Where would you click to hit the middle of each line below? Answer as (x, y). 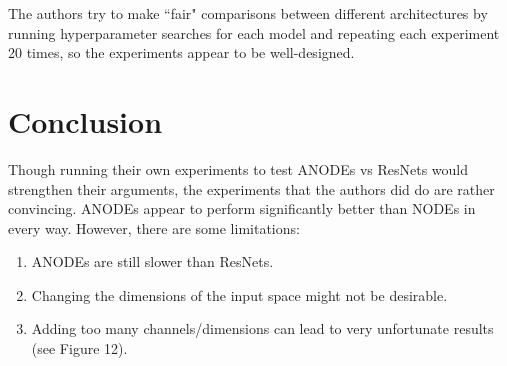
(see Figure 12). (79, 348)
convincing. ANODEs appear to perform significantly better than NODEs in (242, 208)
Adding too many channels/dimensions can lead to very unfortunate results (262, 328)
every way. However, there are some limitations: (154, 227)
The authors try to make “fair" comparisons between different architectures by (248, 13)
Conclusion (85, 120)
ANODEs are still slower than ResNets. (152, 261)
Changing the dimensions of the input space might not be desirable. (239, 294)
